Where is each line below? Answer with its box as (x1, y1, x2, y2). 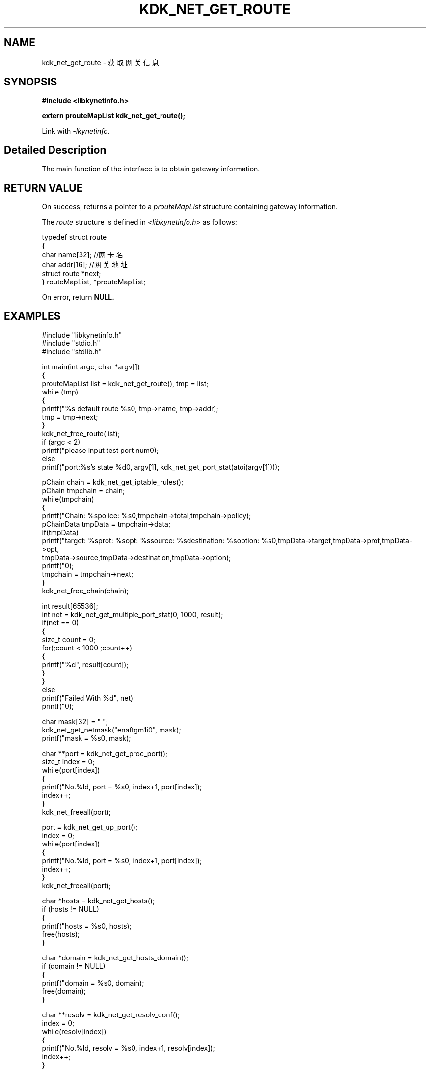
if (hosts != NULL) (42, 904, 99, 913)
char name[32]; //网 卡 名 (42, 251, 123, 259)
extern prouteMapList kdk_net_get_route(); (42, 112, 186, 120)
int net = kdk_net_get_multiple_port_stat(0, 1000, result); (42, 610, 223, 619)
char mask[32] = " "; (42, 717, 108, 726)
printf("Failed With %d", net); (42, 693, 135, 702)
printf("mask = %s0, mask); (42, 733, 131, 742)
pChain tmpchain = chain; (42, 486, 125, 495)
